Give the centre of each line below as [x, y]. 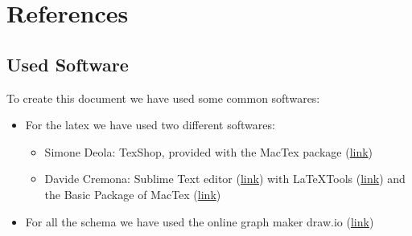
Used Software [68, 64]
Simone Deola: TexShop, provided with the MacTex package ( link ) [209, 151]
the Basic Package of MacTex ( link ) [133, 194]
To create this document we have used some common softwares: [163, 98]
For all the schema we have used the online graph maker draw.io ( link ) [200, 221]
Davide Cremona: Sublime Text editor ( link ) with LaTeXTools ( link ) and [225, 179]
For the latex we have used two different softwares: [150, 125]
